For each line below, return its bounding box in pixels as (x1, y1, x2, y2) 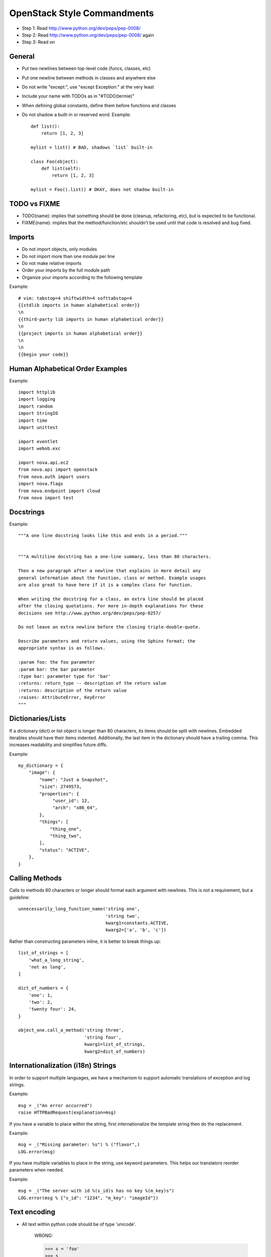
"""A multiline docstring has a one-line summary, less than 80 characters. (18, 554, 212, 560)
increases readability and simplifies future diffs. (9, 742, 108, 748)
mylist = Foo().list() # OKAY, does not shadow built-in (31, 187, 174, 193)
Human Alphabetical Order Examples (9, 365, 127, 373)
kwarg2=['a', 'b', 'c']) (105, 927, 167, 933)
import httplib (18, 390, 56, 395)
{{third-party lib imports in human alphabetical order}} (18, 316, 164, 322)
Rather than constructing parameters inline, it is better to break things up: (9, 938, 161, 944)
